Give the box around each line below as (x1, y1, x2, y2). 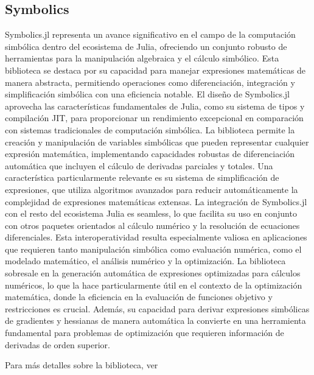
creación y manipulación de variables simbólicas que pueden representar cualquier (5, 135, 309, 148)
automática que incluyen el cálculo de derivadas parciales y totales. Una (5, 159, 273, 172)
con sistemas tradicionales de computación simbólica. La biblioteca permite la (5, 123, 295, 136)
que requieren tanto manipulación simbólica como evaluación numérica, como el (5, 242, 302, 255)
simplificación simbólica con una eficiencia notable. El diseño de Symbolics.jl (5, 88, 290, 100)
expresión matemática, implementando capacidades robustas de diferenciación (5, 147, 295, 160)
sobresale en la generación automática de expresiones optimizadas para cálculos (5, 267, 301, 279)
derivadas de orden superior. (5, 338, 110, 351)
